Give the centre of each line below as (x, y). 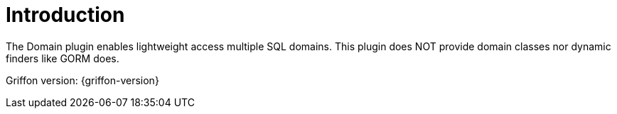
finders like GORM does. (63, 58)
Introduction (65, 15)
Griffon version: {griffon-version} (82, 80)
